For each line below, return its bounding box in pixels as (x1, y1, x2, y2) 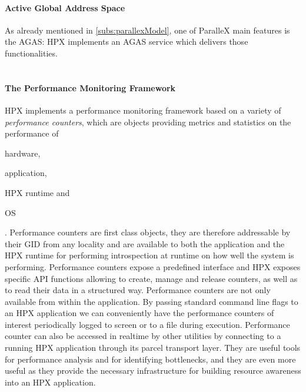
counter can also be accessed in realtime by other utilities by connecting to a (5, 330, 281, 342)
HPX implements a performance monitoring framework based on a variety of (5, 104, 281, 116)
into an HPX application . (5, 376, 96, 388)
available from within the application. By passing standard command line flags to (5, 295, 298, 307)
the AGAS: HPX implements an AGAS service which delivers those (5, 35, 248, 48)
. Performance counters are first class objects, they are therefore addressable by (5, 226, 291, 238)
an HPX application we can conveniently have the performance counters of (5, 307, 274, 319)
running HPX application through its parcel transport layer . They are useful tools (5, 341, 301, 354)
